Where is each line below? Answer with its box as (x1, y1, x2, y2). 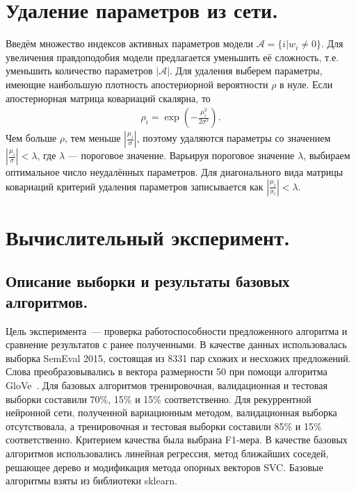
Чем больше (6, 131, 57, 145)
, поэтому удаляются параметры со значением (136, 131, 331, 145)
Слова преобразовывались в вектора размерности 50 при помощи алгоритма (6, 364, 327, 379)
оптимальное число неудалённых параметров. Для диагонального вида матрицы (6, 165, 343, 179)
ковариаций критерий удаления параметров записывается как (6, 179, 264, 193)
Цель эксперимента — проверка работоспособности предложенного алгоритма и (6, 323, 348, 338)
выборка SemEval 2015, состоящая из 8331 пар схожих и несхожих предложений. (6, 350, 351, 365)
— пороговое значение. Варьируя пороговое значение (67, 148, 295, 163)
